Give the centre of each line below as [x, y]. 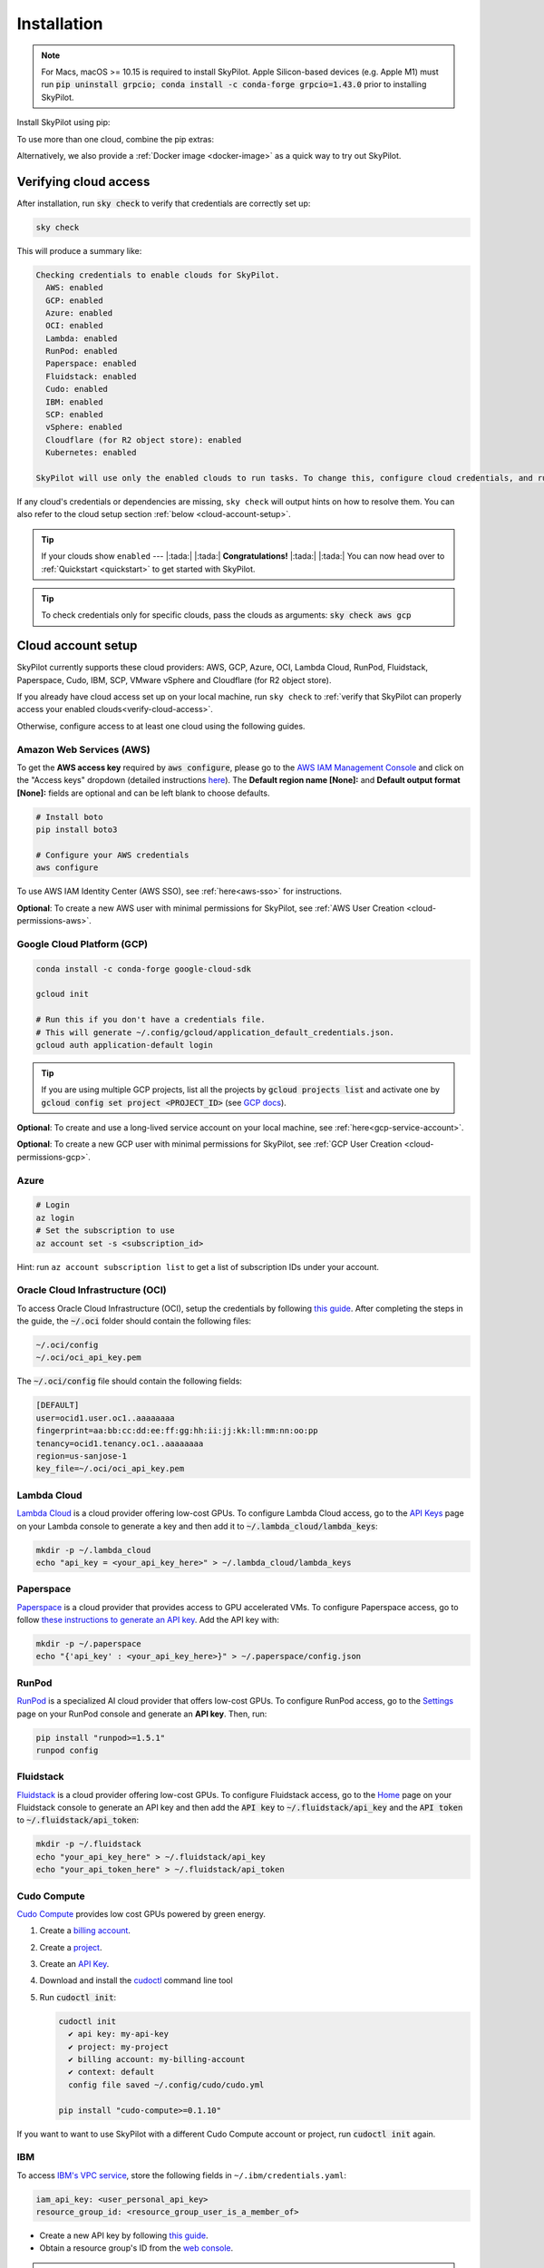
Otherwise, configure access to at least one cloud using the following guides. [161, 726]
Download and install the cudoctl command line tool [136, 1980]
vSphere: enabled [84, 427]
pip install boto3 [77, 830]
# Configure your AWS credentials [112, 855]
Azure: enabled [79, 313]
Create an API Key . [74, 1964]
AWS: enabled [74, 288]
